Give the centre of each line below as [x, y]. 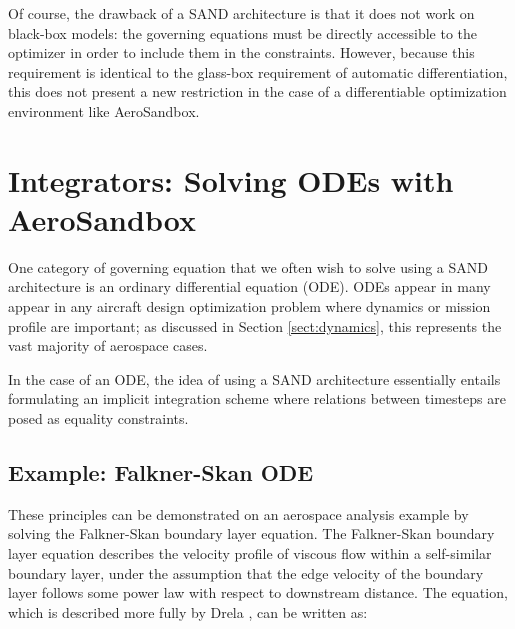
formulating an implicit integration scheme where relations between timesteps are [257, 398]
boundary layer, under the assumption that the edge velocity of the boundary [246, 572]
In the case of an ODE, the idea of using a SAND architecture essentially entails [254, 378]
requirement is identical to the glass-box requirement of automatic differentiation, [258, 71]
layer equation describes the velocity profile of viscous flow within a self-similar [250, 553]
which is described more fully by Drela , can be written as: [188, 611]
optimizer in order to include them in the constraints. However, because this [241, 52]
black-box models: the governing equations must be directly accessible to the [243, 32]
